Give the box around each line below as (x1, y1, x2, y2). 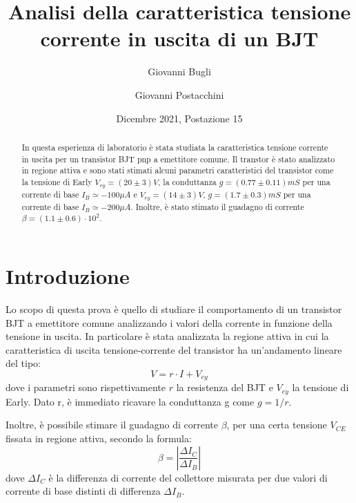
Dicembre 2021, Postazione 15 (116, 111, 243, 125)
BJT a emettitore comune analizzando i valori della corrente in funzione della (6, 315, 333, 330)
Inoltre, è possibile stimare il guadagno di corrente (6, 417, 218, 432)
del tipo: (6, 356, 41, 370)
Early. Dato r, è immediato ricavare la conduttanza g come (6, 394, 255, 408)
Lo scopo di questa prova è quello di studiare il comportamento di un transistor (6, 301, 342, 316)
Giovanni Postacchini (135, 87, 224, 102)
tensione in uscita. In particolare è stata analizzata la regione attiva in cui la (6, 329, 329, 343)
